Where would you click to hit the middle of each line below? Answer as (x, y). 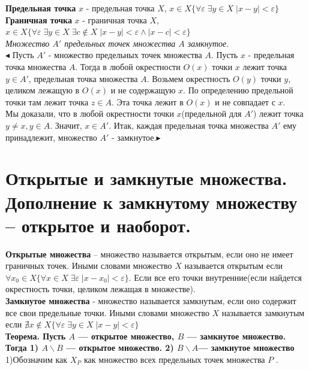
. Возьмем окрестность (188, 78)
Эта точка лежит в (150, 101)
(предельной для (211, 113)
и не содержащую (143, 90)
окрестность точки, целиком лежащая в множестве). (100, 289)
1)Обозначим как (37, 359)
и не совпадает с (245, 101)
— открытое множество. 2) (120, 348)
